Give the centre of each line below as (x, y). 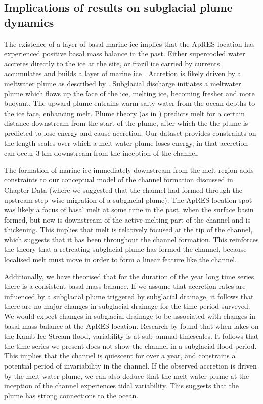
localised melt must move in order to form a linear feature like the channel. (120, 259)
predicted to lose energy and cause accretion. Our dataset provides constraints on (130, 133)
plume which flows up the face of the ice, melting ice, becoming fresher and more (129, 93)
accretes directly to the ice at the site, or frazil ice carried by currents (112, 63)
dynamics (29, 22)
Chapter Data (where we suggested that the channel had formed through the (123, 189)
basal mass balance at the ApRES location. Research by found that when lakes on (131, 326)
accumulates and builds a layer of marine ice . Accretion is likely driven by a (123, 73)
